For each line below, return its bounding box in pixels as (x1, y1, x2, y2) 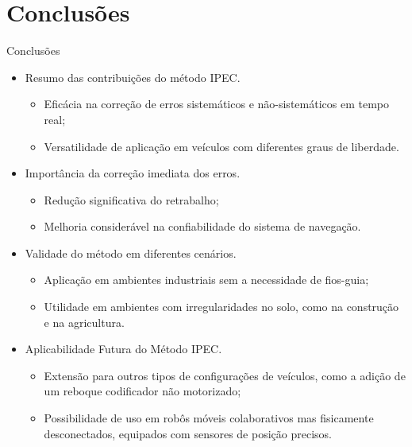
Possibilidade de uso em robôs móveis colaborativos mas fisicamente (44, 410, 374, 426)
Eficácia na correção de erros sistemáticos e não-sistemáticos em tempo (44, 95, 389, 112)
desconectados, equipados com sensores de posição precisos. (44, 425, 332, 441)
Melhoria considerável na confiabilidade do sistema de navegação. (44, 218, 361, 235)
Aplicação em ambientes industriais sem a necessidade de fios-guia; (44, 271, 369, 288)
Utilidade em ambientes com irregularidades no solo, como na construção (44, 298, 399, 315)
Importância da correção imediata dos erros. (25, 165, 241, 181)
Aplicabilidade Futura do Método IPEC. (25, 340, 222, 357)
